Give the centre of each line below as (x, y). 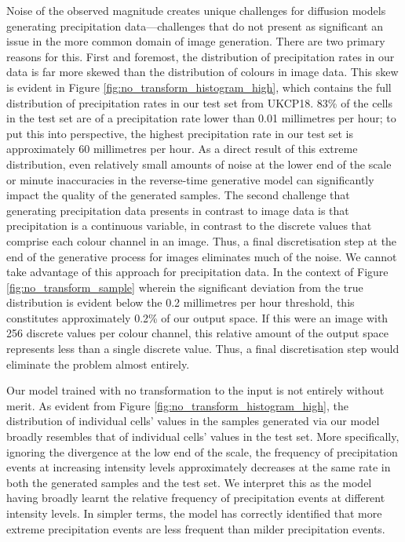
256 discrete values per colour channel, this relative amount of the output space (197, 333)
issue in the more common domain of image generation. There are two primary (196, 41)
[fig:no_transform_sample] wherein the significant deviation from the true (185, 287)
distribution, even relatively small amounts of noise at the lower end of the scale (199, 164)
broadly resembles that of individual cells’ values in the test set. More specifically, (203, 437)
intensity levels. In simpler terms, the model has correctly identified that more (194, 513)
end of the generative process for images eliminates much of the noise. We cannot (202, 256)
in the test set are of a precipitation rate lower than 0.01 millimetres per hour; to (201, 118)
